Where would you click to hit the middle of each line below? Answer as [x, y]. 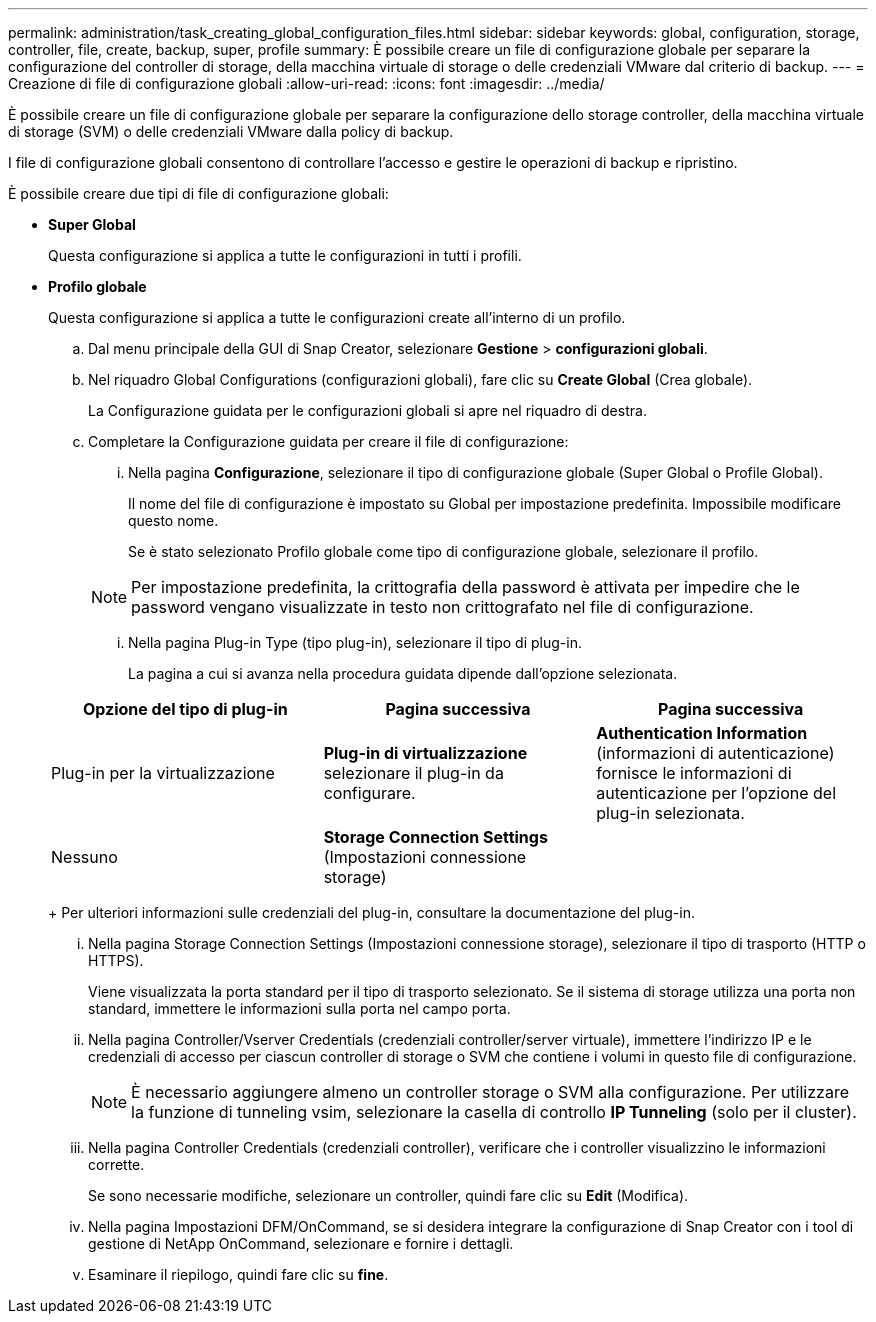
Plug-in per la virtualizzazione [163, 773]
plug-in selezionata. [670, 813]
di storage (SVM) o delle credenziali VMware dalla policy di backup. [231, 131]
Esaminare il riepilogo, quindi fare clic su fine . [238, 1274]
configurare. [369, 793]
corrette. [116, 1164]
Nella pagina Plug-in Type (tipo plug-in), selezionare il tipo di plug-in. [355, 642]
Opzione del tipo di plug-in [185, 709]
